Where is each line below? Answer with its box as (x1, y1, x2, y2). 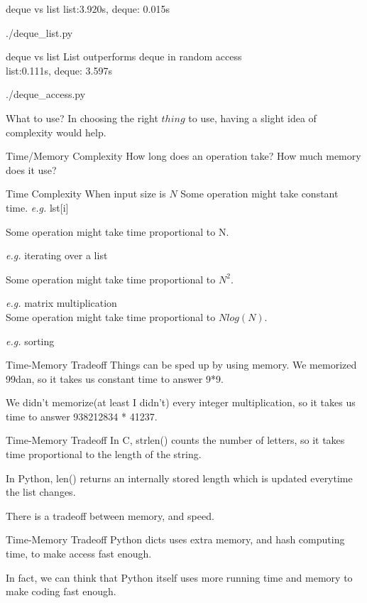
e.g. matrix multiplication (6, 295, 117, 310)
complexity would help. (6, 124, 106, 139)
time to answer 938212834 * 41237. (6, 408, 158, 423)
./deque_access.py (6, 87, 86, 102)
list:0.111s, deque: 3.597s (6, 63, 112, 77)
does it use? (6, 162, 57, 177)
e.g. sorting (6, 333, 55, 348)
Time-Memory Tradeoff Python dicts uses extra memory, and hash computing (6, 532, 345, 547)
